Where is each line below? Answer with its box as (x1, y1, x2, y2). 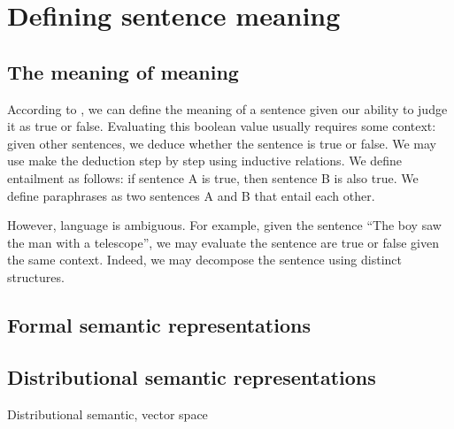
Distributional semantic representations (7, 363, 376, 390)
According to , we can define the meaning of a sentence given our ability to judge (7, 99, 448, 118)
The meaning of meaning (7, 57, 239, 85)
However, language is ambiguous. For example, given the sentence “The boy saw (7, 216, 442, 234)
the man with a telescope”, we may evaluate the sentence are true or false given (7, 233, 439, 251)
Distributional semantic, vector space (7, 404, 208, 423)
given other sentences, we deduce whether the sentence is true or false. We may (7, 134, 437, 152)
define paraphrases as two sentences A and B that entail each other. (7, 186, 375, 204)
